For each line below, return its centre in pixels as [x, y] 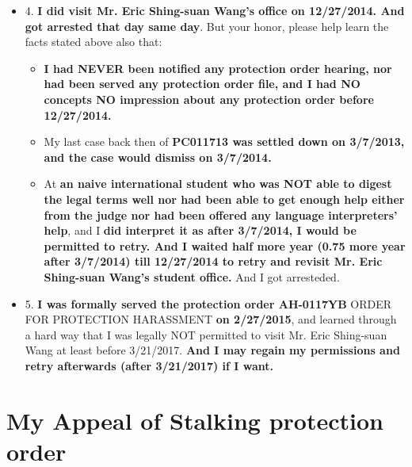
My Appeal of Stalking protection [195, 420]
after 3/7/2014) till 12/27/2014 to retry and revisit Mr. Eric [213, 261]
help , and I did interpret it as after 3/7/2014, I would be [200, 230]
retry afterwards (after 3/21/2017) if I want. [149, 365]
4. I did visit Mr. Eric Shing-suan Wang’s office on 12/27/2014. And [215, 10]
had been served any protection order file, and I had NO [202, 84]
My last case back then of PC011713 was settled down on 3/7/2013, [224, 142]
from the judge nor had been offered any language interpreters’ [221, 214]
